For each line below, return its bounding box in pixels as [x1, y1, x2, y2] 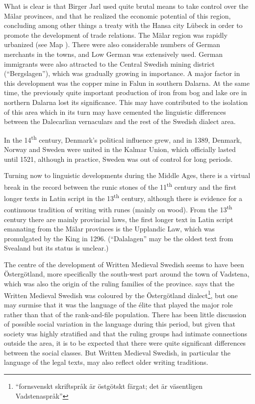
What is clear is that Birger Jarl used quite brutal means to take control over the [4, 1, 249, 11]
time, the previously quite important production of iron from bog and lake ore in [4, 87, 247, 98]
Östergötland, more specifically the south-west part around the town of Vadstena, [4, 269, 250, 279]
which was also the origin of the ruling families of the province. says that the [4, 278, 234, 289]
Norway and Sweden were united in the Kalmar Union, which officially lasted [4, 144, 236, 154]
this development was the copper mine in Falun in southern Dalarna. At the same [4, 77, 250, 88]
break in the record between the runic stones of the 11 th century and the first [4, 180, 236, 192]
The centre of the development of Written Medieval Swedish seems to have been [4, 259, 244, 269]
